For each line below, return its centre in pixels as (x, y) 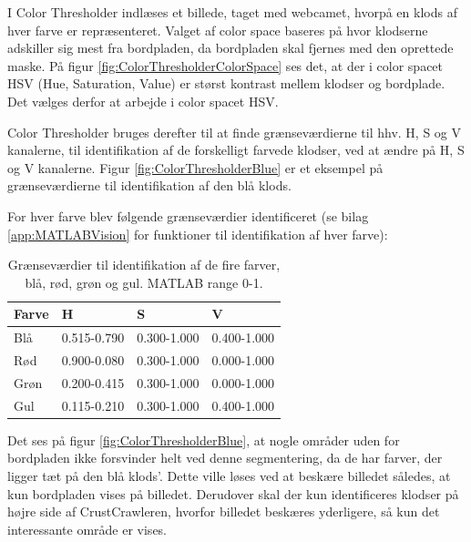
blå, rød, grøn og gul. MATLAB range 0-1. (144, 282)
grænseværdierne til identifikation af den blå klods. (149, 185)
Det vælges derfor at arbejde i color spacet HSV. (143, 101)
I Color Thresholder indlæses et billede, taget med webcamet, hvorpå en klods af (232, 12)
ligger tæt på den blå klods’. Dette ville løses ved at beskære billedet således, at (229, 475)
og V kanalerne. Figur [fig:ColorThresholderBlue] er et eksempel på (195, 167)
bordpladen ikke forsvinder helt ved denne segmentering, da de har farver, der (225, 458)
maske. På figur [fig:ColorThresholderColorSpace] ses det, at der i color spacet (225, 65)
